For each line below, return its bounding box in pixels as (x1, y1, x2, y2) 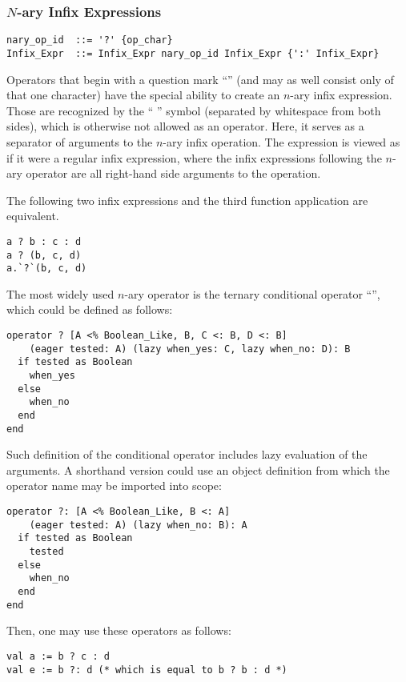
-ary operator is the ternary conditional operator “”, (124, 285, 380, 302)
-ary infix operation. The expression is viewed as (163, 133, 400, 150)
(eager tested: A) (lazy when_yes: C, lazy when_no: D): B (29, 343, 351, 355)
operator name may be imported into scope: (6, 477, 222, 494)
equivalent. (6, 207, 59, 224)
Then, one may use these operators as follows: (6, 622, 231, 639)
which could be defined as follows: (6, 301, 173, 318)
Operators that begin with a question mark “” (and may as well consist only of (6, 70, 394, 87)
